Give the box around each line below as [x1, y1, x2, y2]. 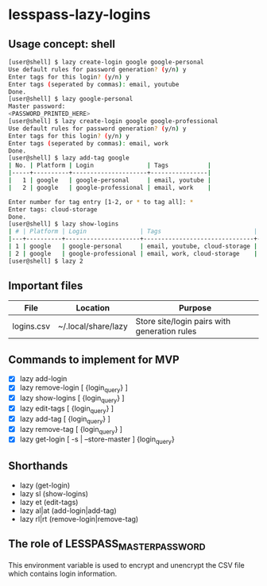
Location [75, 303, 110, 314]
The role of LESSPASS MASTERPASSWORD [8, 538, 206, 553]
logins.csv [12, 321, 50, 332]
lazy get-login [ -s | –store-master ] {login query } [19, 434, 175, 446]
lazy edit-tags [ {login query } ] [19, 403, 114, 414]
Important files [8, 280, 83, 293]
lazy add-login [19, 374, 68, 384]
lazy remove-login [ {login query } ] [19, 383, 129, 395]
